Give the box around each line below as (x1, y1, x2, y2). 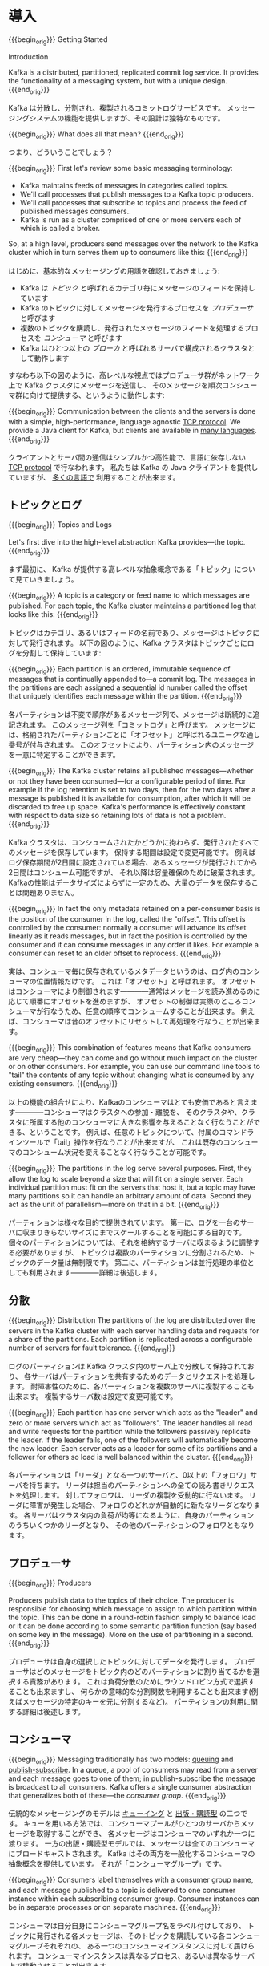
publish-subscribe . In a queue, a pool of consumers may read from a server (8, 1765, 259, 1774)
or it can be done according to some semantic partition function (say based (8, 1621, 258, 1631)
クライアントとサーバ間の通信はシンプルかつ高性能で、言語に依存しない (8, 452, 247, 462)
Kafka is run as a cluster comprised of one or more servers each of (19, 215, 242, 225)
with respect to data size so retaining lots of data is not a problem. (8, 810, 227, 820)
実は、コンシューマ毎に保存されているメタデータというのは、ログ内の (8, 967, 240, 976)
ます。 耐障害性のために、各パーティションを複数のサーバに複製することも (8, 1381, 255, 1391)
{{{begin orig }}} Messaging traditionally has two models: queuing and (8, 1754, 234, 1765)
